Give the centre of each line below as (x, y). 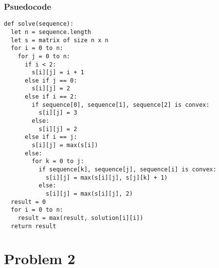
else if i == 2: (51, 97)
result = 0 (28, 202)
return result (34, 226)
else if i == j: (51, 137)
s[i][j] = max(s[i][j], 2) (89, 194)
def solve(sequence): (39, 24)
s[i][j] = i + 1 (58, 73)
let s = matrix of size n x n (60, 40)
